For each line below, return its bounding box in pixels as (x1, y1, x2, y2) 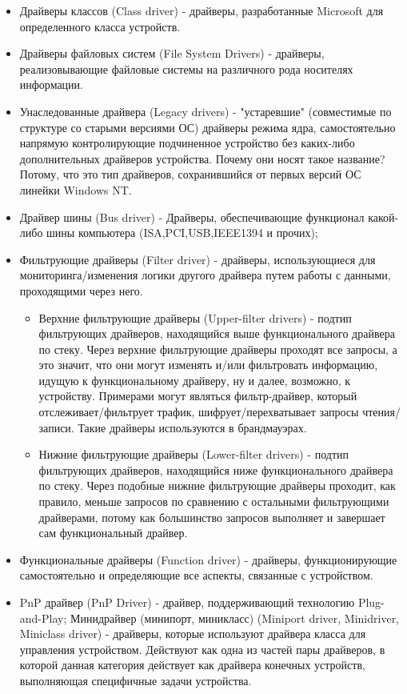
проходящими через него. (19, 282, 143, 299)
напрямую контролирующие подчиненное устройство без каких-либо (19, 134, 355, 151)
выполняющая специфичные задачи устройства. (19, 672, 252, 688)
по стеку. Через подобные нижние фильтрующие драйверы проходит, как (38, 477, 396, 494)
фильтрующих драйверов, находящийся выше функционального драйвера (38, 325, 395, 342)
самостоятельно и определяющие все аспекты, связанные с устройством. (19, 567, 373, 584)
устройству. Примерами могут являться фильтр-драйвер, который (38, 387, 357, 404)
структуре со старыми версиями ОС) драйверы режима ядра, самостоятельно (19, 118, 396, 135)
